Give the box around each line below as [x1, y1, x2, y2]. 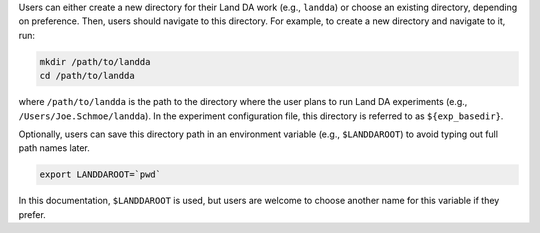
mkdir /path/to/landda [39, 56, 151, 67]
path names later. [18, 142, 90, 154]
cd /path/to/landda [39, 70, 135, 82]
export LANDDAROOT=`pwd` [39, 169, 162, 180]
